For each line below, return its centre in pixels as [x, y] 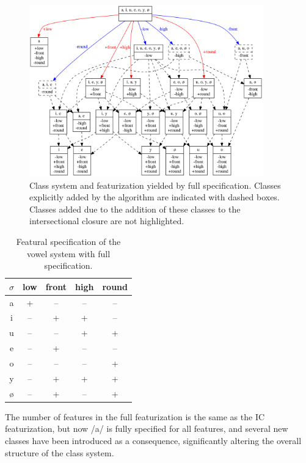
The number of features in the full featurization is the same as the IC [135, 416]
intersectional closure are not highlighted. [107, 221]
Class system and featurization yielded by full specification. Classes [155, 185]
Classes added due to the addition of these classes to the [135, 209]
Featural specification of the [68, 241]
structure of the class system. [60, 452]
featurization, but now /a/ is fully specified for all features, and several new [147, 428]
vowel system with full [68, 253]
